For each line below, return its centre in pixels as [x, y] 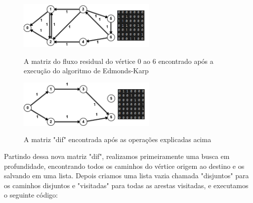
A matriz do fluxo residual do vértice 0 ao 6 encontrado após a [119, 61]
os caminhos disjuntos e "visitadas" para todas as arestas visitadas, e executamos [126, 185]
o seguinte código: [31, 195]
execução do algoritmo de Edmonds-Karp [86, 71]
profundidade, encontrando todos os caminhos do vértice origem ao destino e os [124, 166]
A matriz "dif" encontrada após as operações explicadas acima [118, 139]
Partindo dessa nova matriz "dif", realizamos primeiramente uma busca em [117, 156]
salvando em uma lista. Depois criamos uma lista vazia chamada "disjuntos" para [126, 176]
